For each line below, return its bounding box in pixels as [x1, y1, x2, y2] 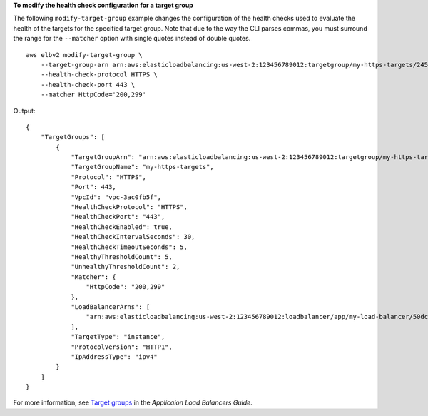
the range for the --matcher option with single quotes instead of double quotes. [13, 34, 251, 43]
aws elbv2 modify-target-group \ [26, 51, 143, 59]
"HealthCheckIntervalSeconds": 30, [71, 233, 195, 241]
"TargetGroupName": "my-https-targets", [71, 163, 214, 171]
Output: [13, 106, 36, 115]
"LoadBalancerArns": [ [71, 303, 151, 310]
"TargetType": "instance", [71, 333, 165, 341]
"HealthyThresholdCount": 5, [71, 253, 173, 260]
